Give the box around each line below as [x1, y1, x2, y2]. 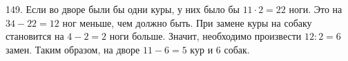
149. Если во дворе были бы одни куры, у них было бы [6, 2, 240, 16]
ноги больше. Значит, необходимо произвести [109, 29, 302, 43]
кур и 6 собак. [190, 42, 250, 56]
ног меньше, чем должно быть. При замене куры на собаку [62, 15, 312, 29]
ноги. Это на [289, 2, 342, 16]
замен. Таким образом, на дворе [6, 42, 140, 56]
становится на [6, 29, 64, 43]
